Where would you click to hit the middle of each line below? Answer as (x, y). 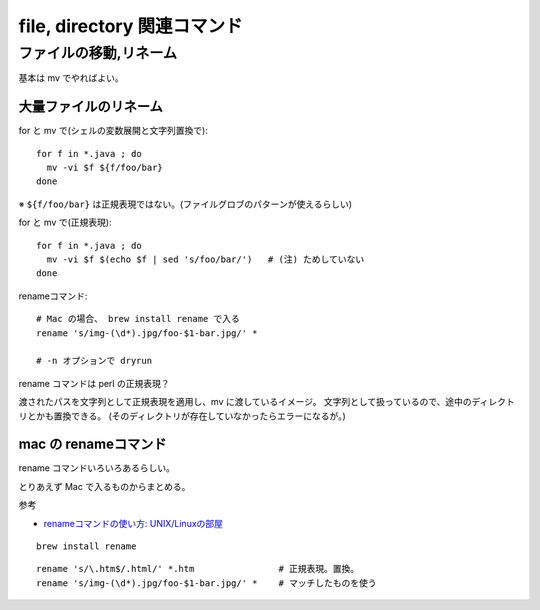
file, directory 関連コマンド (130, 26)
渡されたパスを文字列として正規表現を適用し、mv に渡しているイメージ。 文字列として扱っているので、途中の (245, 402)
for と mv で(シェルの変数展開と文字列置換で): (113, 131)
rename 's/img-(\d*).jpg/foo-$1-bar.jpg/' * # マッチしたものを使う (206, 583)
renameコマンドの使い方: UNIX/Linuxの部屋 (133, 523)
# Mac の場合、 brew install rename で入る (138, 319)
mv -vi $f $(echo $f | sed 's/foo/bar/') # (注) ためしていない (205, 259)
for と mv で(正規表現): (65, 222)
